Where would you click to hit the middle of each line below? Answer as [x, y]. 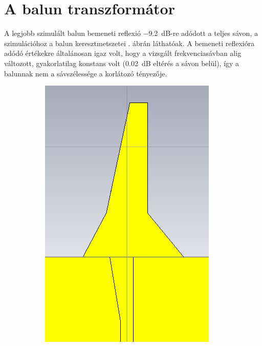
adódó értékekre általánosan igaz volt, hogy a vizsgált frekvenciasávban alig [123, 53]
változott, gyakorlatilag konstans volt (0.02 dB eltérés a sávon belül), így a [122, 63]
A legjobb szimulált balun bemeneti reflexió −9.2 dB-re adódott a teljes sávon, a [131, 33]
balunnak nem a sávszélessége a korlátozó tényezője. [86, 73]
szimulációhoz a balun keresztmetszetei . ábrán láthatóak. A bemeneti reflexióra [129, 43]
